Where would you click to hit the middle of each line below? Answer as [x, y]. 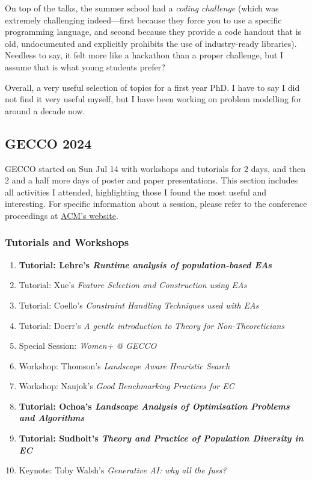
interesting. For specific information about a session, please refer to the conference [156, 204]
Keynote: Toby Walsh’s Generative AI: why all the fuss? [123, 470]
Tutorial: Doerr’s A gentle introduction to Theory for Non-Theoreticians [152, 325]
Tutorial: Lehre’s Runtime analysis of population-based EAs [145, 264]
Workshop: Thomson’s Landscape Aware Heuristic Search [124, 365]
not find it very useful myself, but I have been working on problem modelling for [153, 99]
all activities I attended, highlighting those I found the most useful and [136, 192]
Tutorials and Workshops [67, 242]
